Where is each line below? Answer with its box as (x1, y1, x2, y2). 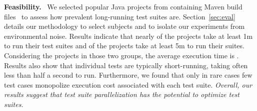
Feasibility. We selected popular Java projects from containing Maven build (4, 1, 242, 11)
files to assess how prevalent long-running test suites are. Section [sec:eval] (4, 11, 235, 21)
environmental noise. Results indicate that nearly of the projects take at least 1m (4, 30, 253, 41)
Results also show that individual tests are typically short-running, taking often (4, 60, 248, 70)
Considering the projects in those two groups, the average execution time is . (4, 50, 239, 60)
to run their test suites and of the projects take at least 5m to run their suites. (4, 40, 244, 51)
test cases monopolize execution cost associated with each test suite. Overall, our (4, 79, 252, 90)
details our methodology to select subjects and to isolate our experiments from (4, 21, 245, 31)
